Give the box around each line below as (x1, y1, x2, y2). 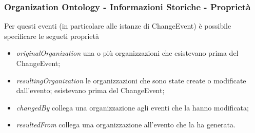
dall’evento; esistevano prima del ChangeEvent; (16, 85, 165, 96)
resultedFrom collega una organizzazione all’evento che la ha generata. (16, 119, 236, 130)
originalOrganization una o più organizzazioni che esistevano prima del (16, 48, 239, 58)
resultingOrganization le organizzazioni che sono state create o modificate (16, 75, 246, 85)
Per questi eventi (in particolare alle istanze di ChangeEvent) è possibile (4, 20, 231, 31)
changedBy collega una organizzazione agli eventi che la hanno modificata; (16, 102, 249, 113)
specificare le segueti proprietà (4, 30, 99, 41)
